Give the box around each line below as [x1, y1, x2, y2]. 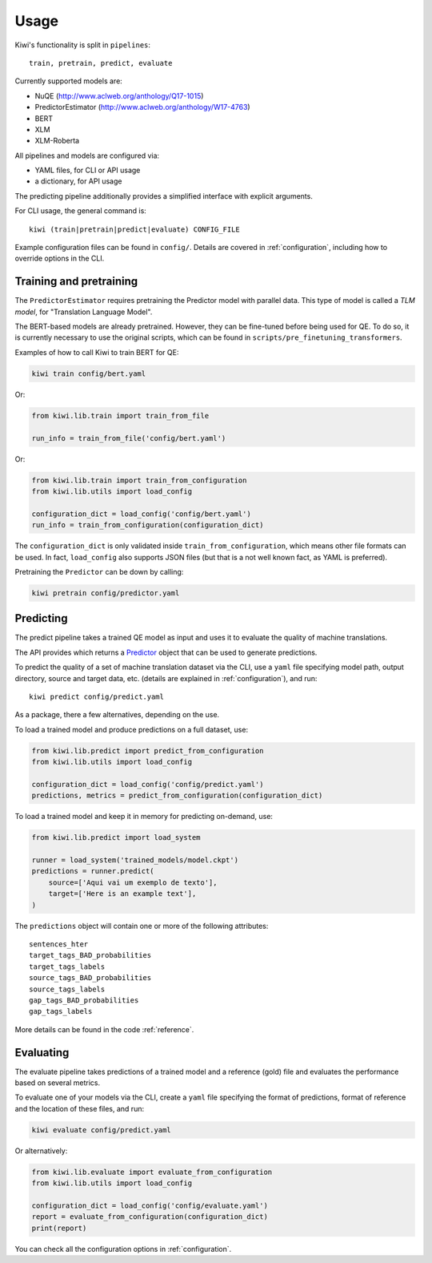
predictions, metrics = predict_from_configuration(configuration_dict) [31, 791, 323, 801]
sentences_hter [29, 939, 89, 949]
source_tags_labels [29, 984, 106, 994]
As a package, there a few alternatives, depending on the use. [14, 710, 220, 720]
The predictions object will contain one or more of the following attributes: [14, 921, 269, 930]
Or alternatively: [14, 1146, 68, 1156]
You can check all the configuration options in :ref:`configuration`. [14, 1244, 232, 1253]
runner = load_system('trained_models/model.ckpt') [31, 856, 239, 865]
